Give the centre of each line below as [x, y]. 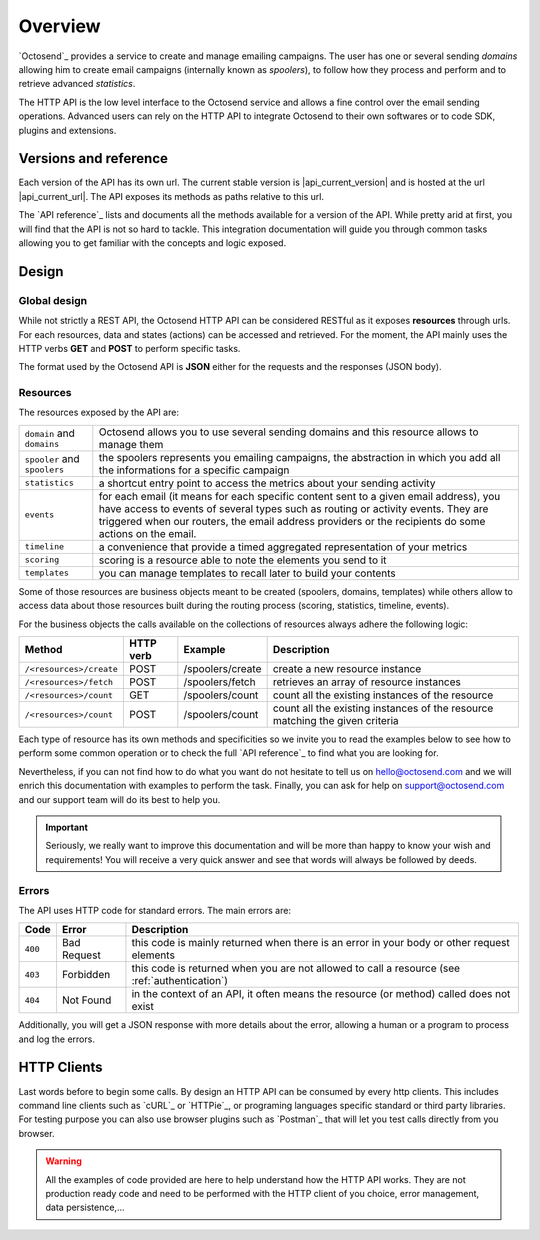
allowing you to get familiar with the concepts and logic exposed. [152, 242]
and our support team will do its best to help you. [119, 799]
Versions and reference [93, 158]
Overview [59, 26]
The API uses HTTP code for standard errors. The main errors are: [155, 910]
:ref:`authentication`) [180, 981]
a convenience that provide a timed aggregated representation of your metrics [283, 547]
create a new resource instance [347, 668]
